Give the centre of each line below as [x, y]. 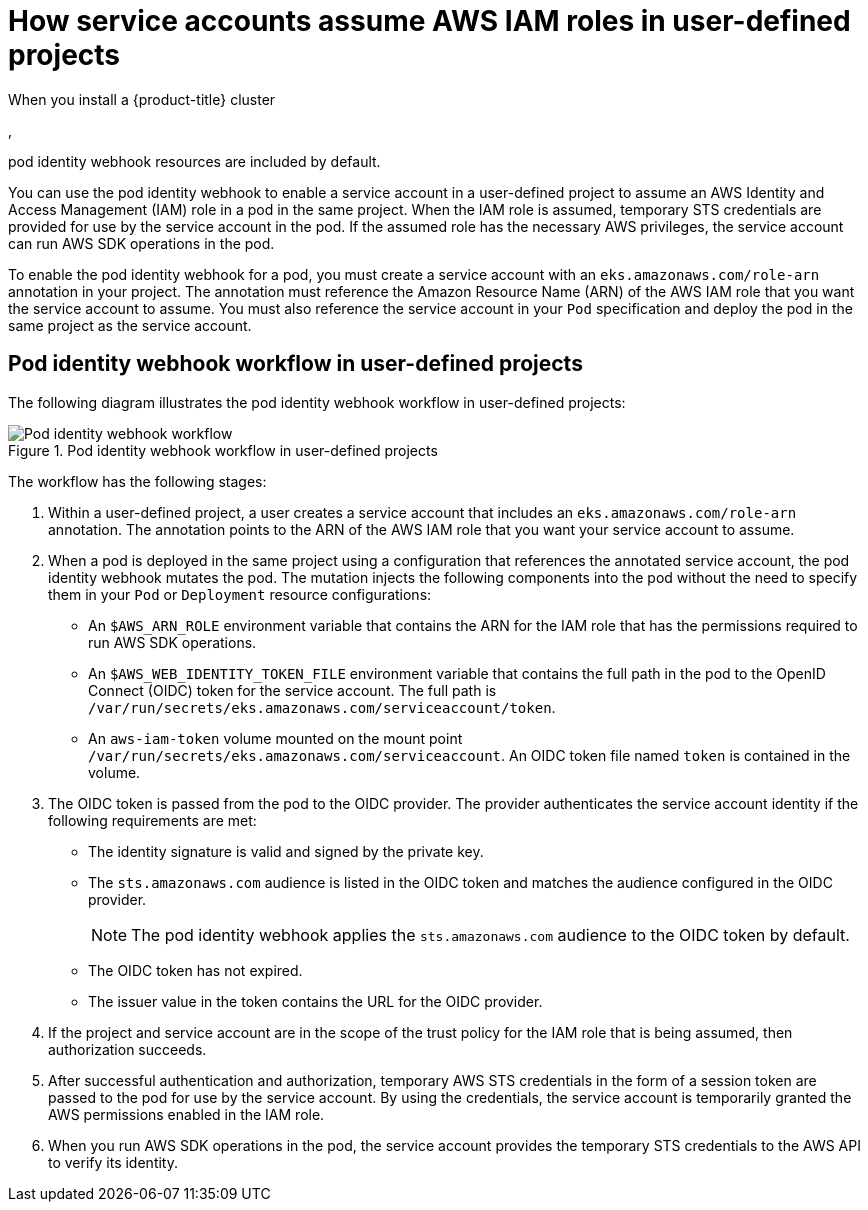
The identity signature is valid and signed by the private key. [286, 851]
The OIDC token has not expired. [195, 970]
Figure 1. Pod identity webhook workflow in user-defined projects [223, 450]
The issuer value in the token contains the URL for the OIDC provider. [315, 1001]
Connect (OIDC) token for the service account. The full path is [292, 690]
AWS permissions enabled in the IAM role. [186, 1114]
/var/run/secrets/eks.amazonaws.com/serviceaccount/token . [322, 707]
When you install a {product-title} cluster [142, 99]
